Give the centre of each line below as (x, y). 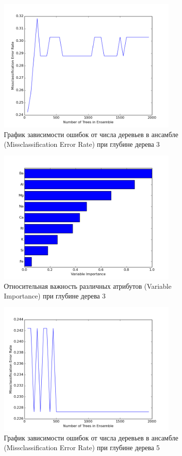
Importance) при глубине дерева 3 (55, 295)
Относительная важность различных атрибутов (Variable (88, 286)
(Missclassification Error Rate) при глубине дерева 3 (82, 144)
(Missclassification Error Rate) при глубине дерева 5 (82, 447)
